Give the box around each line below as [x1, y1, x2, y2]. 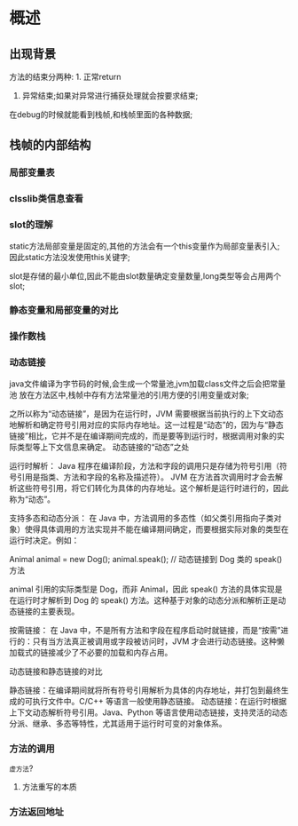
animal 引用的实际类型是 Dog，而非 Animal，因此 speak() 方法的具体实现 [9, 584, 275, 594]
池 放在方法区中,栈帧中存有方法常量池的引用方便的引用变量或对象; [9, 389, 250, 400]
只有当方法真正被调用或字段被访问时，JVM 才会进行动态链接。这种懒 [32, 636, 286, 647]
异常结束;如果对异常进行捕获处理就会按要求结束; [21, 91, 199, 100]
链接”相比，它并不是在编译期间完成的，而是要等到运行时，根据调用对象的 [9, 430, 278, 441]
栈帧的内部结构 [9, 138, 91, 153]
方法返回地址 [9, 806, 65, 818]
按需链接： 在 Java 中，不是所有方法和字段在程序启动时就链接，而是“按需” [9, 624, 281, 635]
